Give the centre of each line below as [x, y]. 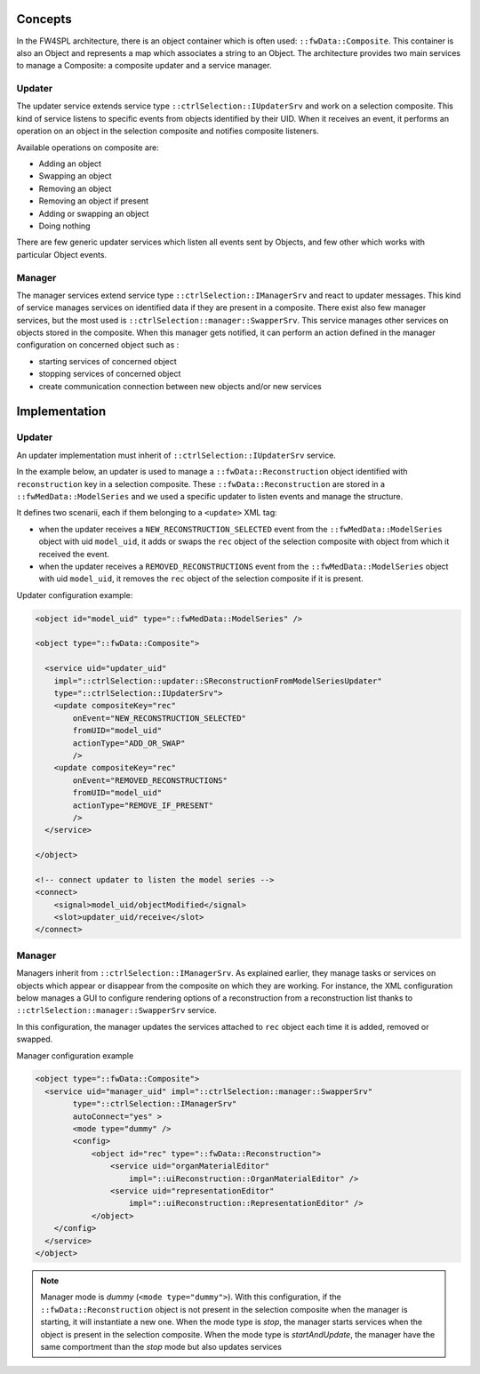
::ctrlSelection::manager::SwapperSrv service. [116, 1011]
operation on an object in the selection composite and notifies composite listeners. [168, 131]
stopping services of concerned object [110, 374]
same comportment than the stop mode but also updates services [161, 1346]
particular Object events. [61, 254]
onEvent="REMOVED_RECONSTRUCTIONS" [150, 780]
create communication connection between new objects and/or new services [180, 386]
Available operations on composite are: [88, 148]
